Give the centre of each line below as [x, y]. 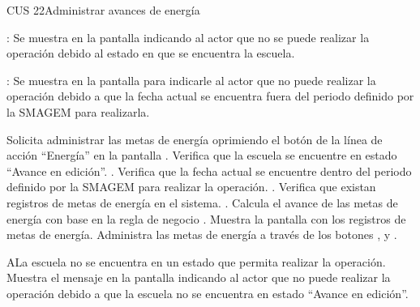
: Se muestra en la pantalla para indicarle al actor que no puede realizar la [191, 80]
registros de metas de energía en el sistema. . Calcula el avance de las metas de [202, 202]
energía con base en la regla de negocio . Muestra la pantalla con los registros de [206, 218]
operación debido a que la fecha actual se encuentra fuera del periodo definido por [210, 96]
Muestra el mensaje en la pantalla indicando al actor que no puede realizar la [199, 277]
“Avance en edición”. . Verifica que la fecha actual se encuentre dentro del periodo [209, 171]
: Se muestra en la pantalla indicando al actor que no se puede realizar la [188, 37]
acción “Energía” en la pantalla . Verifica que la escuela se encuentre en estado [202, 155]
